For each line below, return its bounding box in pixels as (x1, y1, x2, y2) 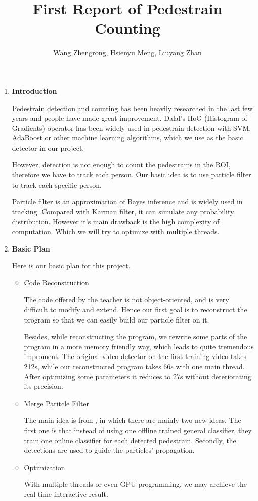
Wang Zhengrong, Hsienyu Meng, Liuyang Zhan (53, 47, 202, 58)
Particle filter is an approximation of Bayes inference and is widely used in (12, 196, 243, 207)
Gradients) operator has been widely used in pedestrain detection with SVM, (12, 122, 251, 133)
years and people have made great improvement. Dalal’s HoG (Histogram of (12, 113, 247, 123)
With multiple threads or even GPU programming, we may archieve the (24, 479, 247, 489)
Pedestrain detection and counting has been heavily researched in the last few (12, 102, 253, 113)
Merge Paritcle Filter (24, 398, 90, 408)
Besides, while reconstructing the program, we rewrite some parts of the (24, 331, 247, 342)
